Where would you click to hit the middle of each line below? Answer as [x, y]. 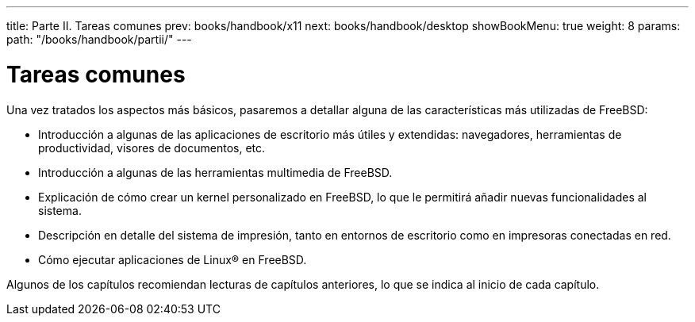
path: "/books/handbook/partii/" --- [99, 39]
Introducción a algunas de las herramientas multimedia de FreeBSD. [215, 172]
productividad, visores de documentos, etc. [152, 148]
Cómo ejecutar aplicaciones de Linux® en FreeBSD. [173, 259]
